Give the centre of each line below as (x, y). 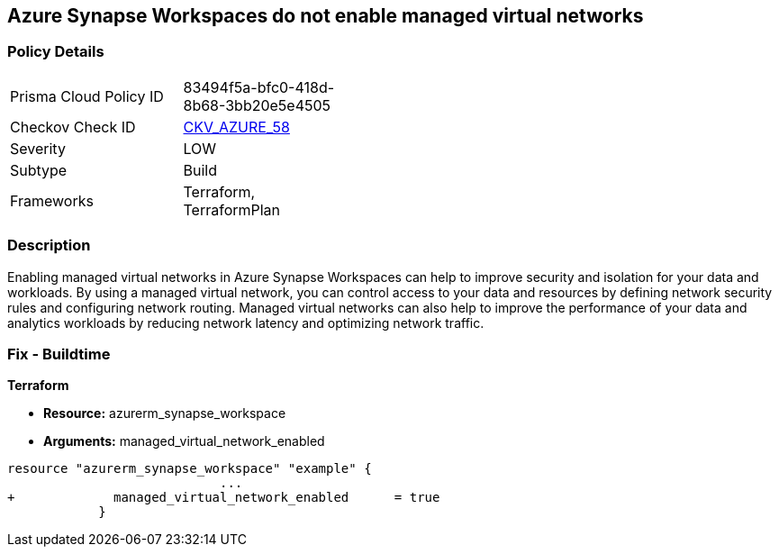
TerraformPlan (232, 209)
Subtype (39, 170)
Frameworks (52, 200)
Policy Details (56, 52)
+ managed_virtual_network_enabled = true (224, 498)
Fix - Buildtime (59, 354)
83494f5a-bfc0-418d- (259, 87)
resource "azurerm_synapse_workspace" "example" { (190, 469)
